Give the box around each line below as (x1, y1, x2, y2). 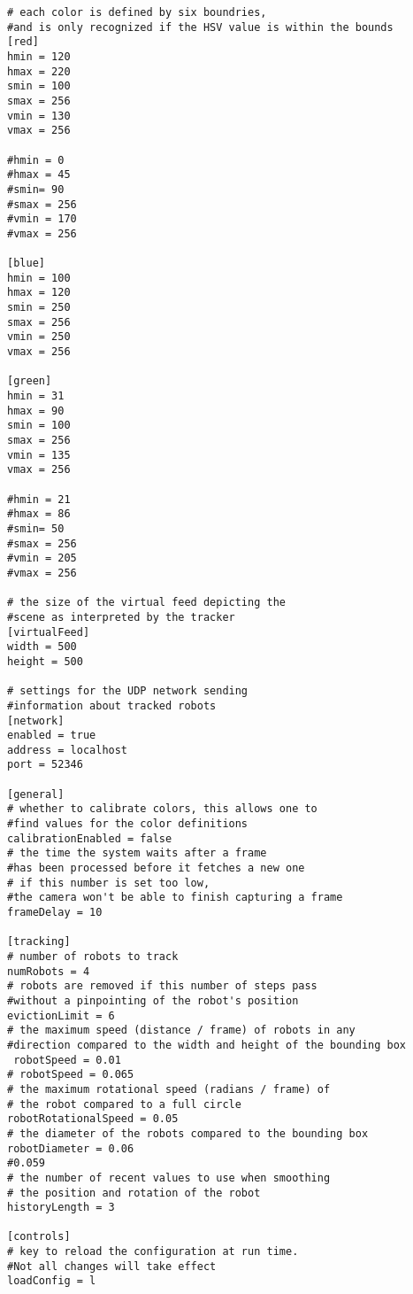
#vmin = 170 (7, 213, 77, 226)
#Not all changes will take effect (7, 1259, 217, 1273)
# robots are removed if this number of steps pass (7, 980, 317, 993)
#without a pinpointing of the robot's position (7, 994, 299, 1007)
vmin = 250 (7, 330, 71, 344)
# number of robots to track (7, 950, 179, 963)
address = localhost (7, 743, 128, 756)
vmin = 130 (7, 109, 71, 122)
